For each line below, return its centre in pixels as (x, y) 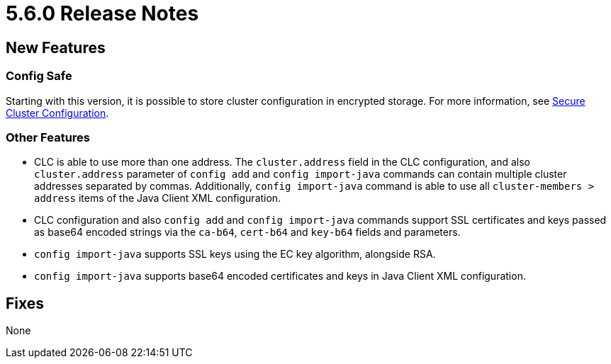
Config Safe (39, 76)
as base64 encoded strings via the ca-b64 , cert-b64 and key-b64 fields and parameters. (247, 232)
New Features (56, 47)
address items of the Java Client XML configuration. (158, 198)
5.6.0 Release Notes (102, 13)
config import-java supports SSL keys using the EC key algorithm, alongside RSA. (235, 254)
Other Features (48, 137)
